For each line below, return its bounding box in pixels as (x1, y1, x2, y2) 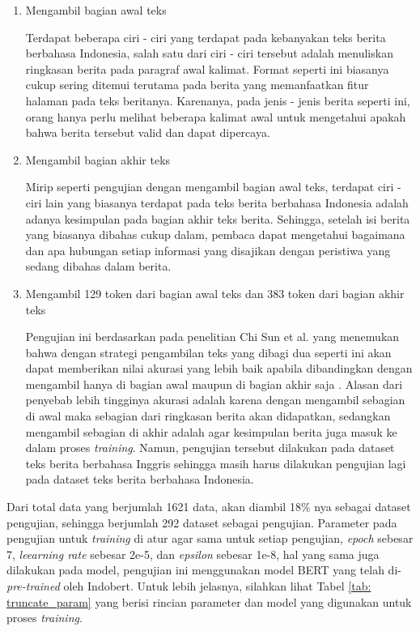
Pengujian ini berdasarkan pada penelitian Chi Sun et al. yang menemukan (25, 328, 400, 345)
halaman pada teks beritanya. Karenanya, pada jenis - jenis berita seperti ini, (25, 92, 410, 109)
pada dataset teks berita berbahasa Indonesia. (25, 471, 254, 488)
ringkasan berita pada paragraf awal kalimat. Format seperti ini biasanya (25, 60, 389, 77)
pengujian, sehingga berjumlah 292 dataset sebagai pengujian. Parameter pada (6, 514, 397, 531)
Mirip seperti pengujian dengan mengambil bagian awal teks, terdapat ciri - (25, 178, 401, 195)
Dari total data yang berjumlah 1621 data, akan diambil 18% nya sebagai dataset (6, 498, 411, 515)
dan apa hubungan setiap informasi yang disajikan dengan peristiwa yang (25, 241, 391, 258)
